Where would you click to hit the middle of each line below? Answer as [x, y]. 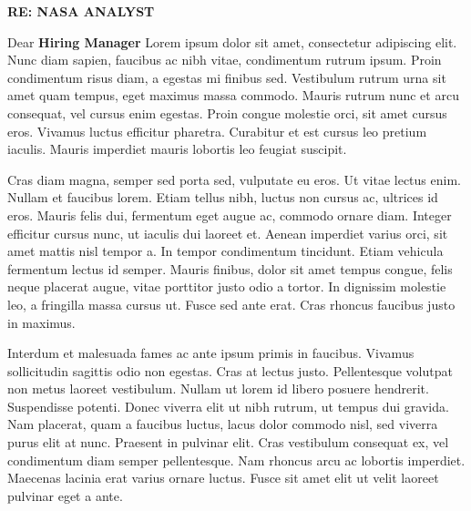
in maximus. [41, 322]
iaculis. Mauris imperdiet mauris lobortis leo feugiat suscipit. [177, 149]
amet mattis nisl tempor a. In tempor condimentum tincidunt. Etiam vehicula [225, 251]
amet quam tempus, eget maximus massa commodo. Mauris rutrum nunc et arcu [233, 95]
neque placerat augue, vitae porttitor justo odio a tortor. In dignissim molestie [227, 286]
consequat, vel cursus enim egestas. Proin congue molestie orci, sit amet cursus [227, 112]
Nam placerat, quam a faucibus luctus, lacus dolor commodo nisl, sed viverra [223, 424]
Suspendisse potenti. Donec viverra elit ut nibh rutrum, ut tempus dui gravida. [228, 406]
